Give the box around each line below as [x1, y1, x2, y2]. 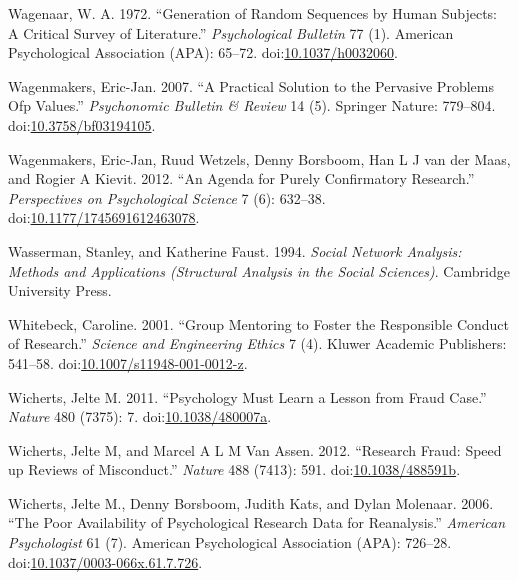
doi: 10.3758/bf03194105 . [8, 114, 156, 135]
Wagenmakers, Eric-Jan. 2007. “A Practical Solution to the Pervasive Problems [8, 75, 494, 96]
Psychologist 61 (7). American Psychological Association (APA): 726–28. [8, 532, 452, 553]
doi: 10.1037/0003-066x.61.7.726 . [8, 551, 203, 572]
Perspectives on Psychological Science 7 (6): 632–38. [8, 187, 326, 208]
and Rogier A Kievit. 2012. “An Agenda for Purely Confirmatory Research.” [8, 168, 475, 189]
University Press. [8, 280, 112, 301]
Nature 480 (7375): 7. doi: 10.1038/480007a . [8, 406, 272, 427]
